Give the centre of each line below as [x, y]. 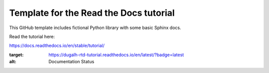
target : [16, 55]
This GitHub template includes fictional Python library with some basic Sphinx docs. [95, 28]
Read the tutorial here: [32, 36]
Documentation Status [71, 62]
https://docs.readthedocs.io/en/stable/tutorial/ [57, 46]
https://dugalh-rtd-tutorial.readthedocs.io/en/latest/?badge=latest [116, 55]
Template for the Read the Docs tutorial [92, 13]
